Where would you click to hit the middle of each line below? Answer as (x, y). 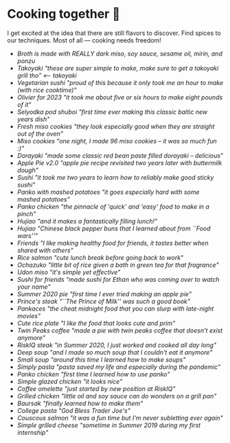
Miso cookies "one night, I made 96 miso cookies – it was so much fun (117, 141)
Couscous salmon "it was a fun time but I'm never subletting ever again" (120, 418)
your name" (34, 287)
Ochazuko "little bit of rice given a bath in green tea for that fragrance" (118, 265)
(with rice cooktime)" (47, 90)
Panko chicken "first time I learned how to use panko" (93, 374)
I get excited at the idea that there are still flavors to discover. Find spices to (114, 33)
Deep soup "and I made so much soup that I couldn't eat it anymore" (115, 352)
